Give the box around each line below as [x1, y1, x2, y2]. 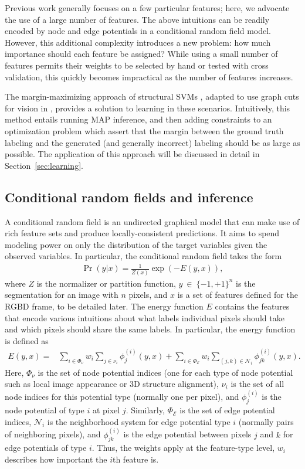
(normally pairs [238, 415, 294, 427]
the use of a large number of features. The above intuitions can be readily [5, 13, 270, 25]
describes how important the [5, 453, 107, 465]
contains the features [215, 300, 290, 312]
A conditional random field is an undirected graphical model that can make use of [5, 215, 300, 227]
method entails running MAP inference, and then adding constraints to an [5, 113, 272, 125]
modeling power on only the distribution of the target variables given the [5, 238, 267, 250]
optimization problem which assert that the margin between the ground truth [5, 124, 284, 137]
